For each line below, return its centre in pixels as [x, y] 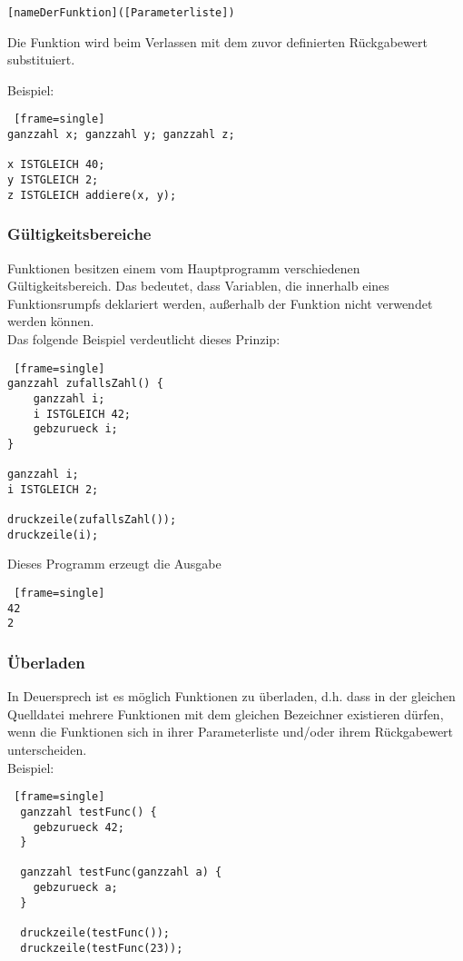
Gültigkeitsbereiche [79, 234]
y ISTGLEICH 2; [53, 180]
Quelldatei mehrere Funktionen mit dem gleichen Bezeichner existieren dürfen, [226, 713]
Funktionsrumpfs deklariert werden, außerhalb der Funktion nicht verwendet [220, 303]
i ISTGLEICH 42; [82, 414]
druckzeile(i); [53, 535]
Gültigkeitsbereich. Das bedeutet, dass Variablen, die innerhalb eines [198, 286]
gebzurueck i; [75, 429]
